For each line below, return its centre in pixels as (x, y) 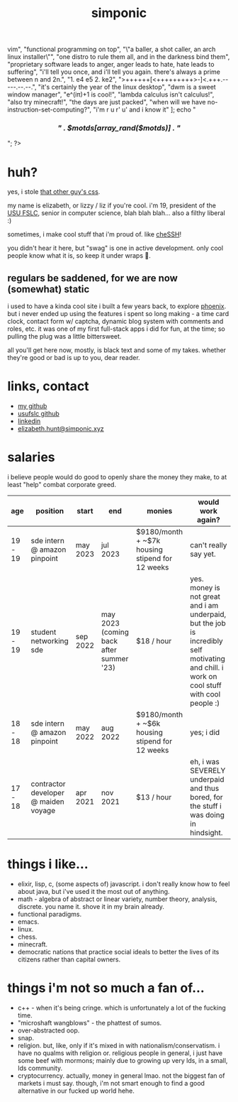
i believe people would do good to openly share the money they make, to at (117, 477)
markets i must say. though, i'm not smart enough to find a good (111, 1083)
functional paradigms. (50, 915)
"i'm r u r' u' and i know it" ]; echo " (144, 110)
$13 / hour (154, 797)
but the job (208, 623)
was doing (207, 815)
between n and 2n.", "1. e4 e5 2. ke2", (62, 80)
